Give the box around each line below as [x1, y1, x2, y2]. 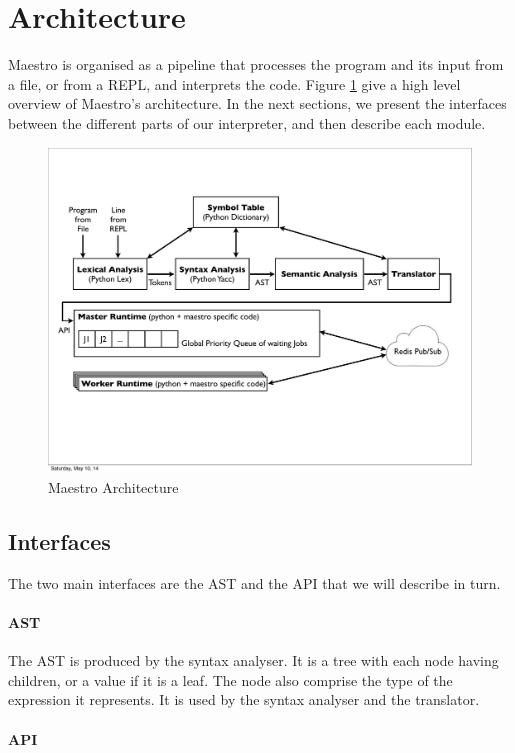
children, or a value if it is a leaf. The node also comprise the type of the [8, 669, 453, 690]
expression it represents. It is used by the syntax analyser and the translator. [8, 689, 480, 710]
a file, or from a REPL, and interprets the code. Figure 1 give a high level [8, 73, 461, 94]
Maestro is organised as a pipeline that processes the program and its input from [8, 54, 504, 75]
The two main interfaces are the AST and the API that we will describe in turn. [8, 572, 501, 593]
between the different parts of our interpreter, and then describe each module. [8, 112, 486, 133]
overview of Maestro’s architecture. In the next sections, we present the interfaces [8, 93, 507, 114]
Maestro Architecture [48, 476, 179, 497]
